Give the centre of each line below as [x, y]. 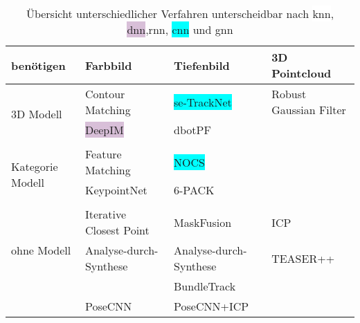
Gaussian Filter [309, 110]
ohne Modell [41, 250]
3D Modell [37, 114]
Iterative [106, 214]
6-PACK [194, 190]
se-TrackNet [203, 102]
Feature [103, 154]
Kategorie [35, 166]
